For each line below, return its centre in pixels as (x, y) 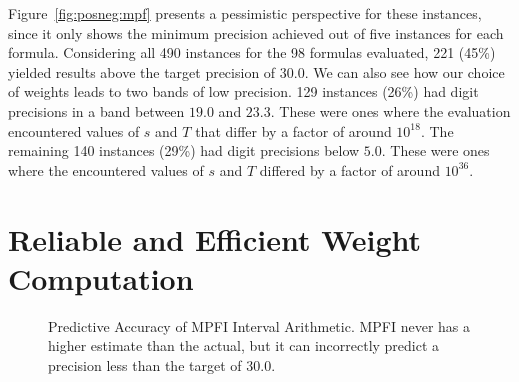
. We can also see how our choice (404, 71)
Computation (101, 277)
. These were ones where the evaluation (390, 110)
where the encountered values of (106, 169)
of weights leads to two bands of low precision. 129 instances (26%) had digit (243, 91)
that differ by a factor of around (293, 130)
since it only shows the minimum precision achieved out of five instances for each (256, 32)
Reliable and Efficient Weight (215, 238)
